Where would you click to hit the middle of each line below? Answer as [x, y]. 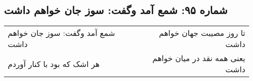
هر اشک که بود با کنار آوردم [54, 64]
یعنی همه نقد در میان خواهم [199, 58]
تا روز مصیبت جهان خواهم [202, 33]
